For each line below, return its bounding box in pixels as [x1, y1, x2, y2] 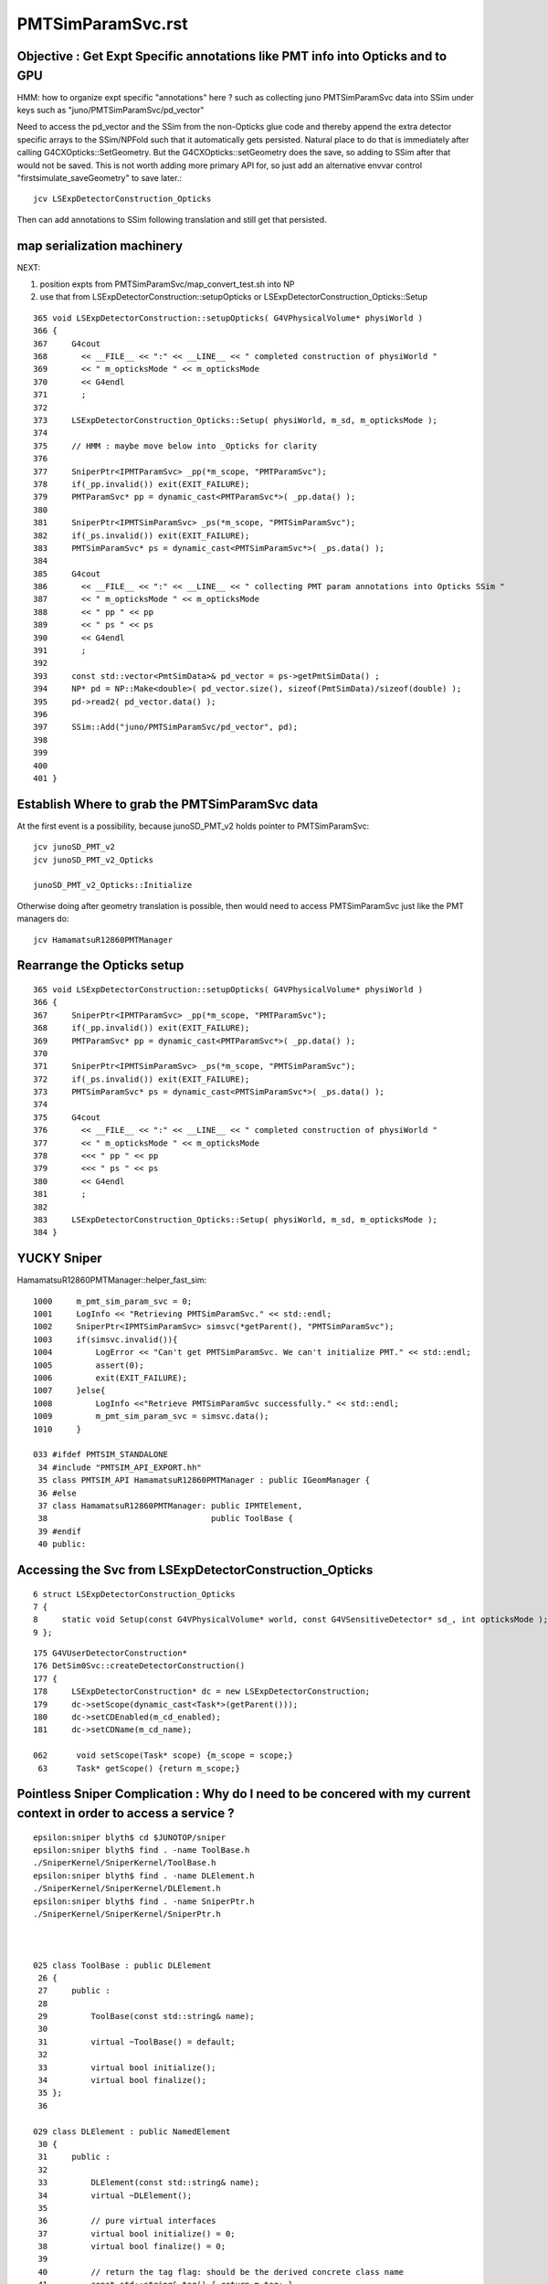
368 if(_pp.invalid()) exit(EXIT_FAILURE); [33, 1023, 250, 1033]
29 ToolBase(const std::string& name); [37, 2011, 255, 2022]
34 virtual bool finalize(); [37, 2075, 207, 2086]
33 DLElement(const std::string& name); [37, 2177, 260, 2188]
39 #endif [37, 1526, 82, 1537]
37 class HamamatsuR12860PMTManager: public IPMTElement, [37, 1500, 303, 1511]
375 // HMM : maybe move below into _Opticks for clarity [33, 440, 318, 451]
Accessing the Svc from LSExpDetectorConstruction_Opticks [16, 1562, 374, 1578]
